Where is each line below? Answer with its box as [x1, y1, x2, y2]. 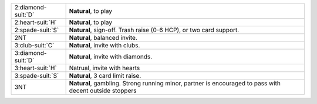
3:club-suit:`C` [14, 41, 55, 49]
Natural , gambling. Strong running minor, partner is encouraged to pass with [69, 79, 281, 87]
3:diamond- [14, 49, 47, 57]
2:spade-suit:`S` [14, 26, 59, 34]
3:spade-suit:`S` [14, 72, 59, 79]
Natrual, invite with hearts [69, 64, 140, 72]
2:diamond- [14, 4, 47, 11]
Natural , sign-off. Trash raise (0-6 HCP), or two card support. [69, 26, 240, 34]
